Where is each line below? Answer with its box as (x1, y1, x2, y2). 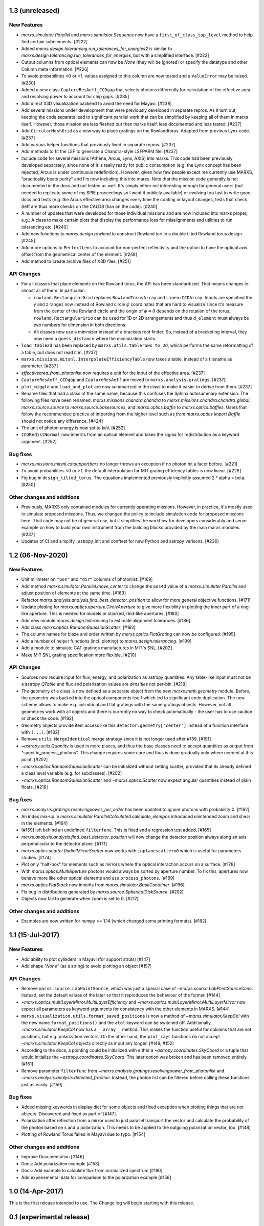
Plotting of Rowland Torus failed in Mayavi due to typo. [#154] (21, 1131, 146, 1137)
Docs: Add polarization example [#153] (21, 1160, 100, 1167)
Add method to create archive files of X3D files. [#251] (21, 258, 131, 264)
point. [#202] (21, 757, 48, 763)
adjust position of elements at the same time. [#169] (21, 590, 126, 596)
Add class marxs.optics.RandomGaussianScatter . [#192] (21, 624, 136, 630)
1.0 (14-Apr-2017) (9, 1187, 64, 1196)
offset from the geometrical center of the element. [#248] (21, 252, 137, 257)
